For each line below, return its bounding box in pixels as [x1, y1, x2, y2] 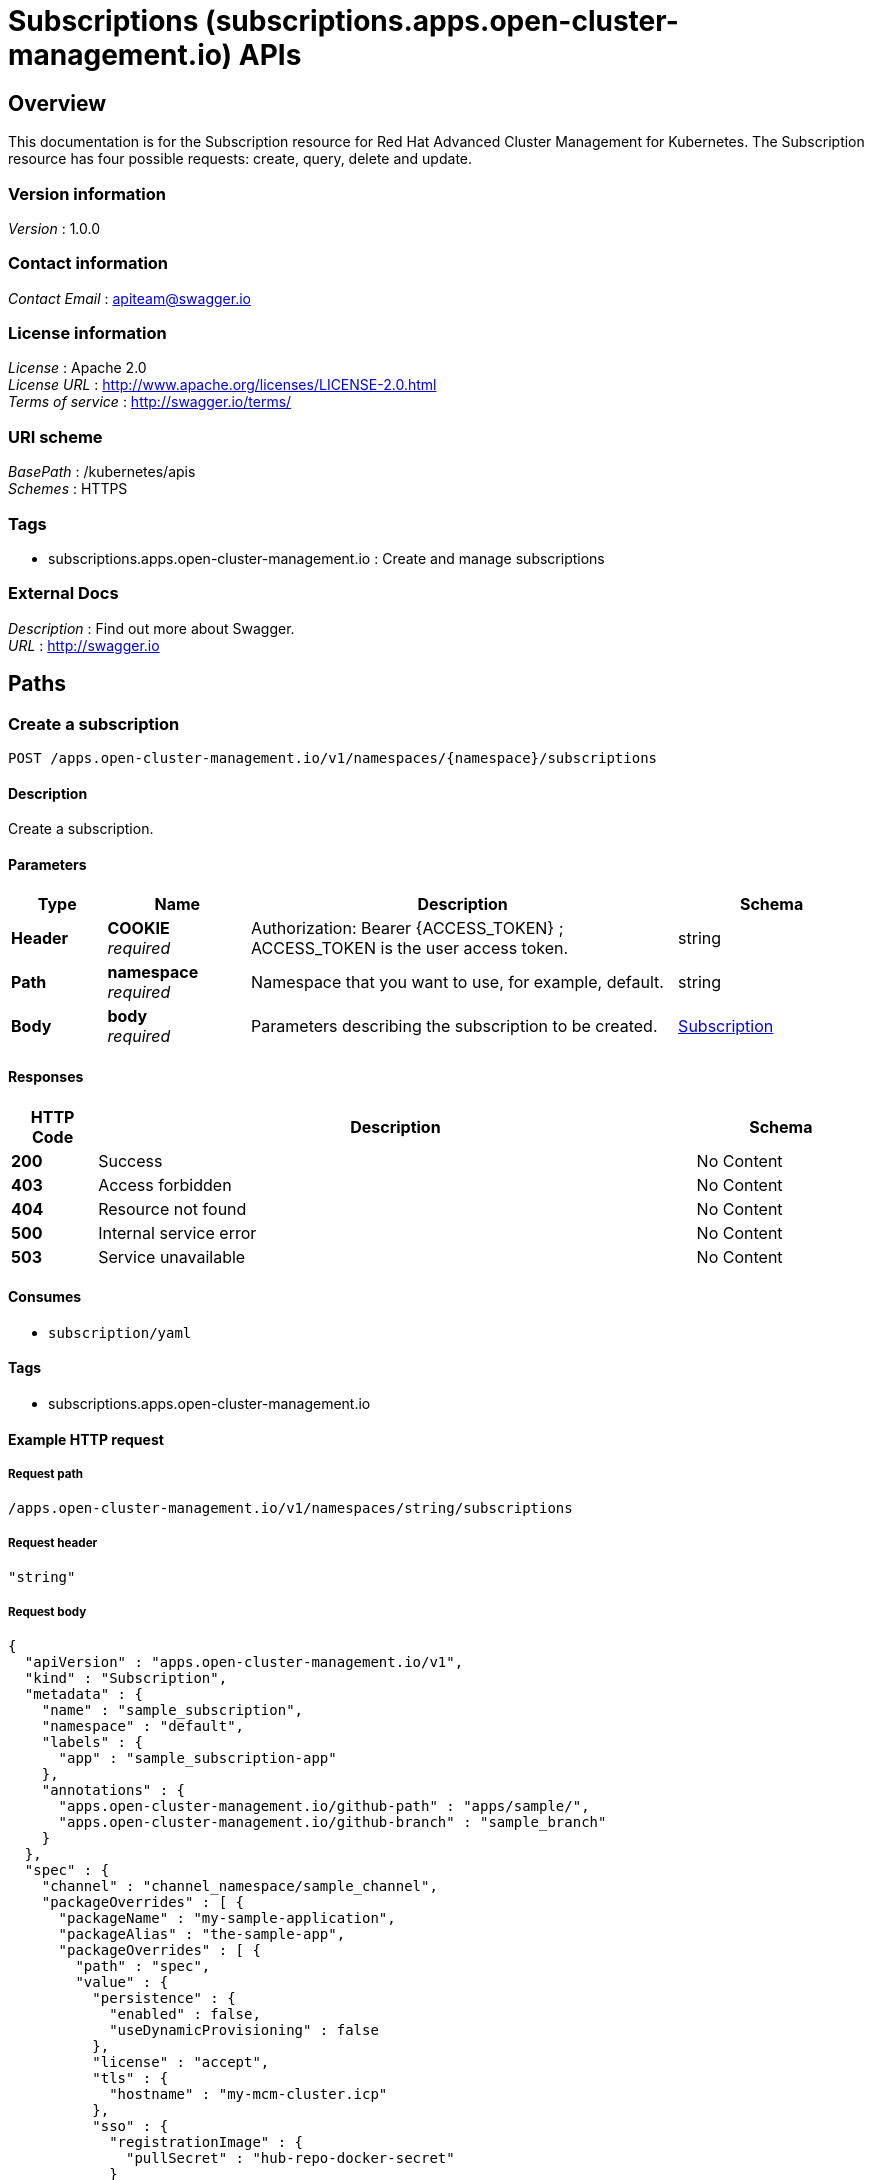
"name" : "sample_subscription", [41, 1701, 304, 1718]
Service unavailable [98, 1246, 246, 1267]
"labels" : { [41, 1733, 143, 1750]
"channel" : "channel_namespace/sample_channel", [41, 1877, 438, 1894]
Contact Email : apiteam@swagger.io [8, 289, 251, 307]
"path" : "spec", [75, 1957, 211, 1974]
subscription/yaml [48, 1324, 192, 1341]
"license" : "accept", [92, 2053, 270, 2070]
